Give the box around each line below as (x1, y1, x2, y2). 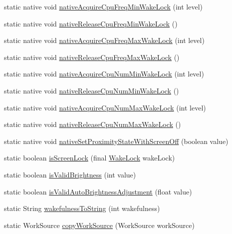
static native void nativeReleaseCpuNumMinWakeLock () (4, 85, 179, 95)
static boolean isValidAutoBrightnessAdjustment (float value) (4, 186, 192, 196)
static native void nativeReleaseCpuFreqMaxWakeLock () (4, 51, 180, 62)
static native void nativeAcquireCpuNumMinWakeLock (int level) (4, 68, 204, 79)
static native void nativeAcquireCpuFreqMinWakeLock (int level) (4, 1, 203, 11)
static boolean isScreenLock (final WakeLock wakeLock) (4, 152, 175, 163)
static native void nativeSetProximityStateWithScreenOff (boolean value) (4, 135, 229, 146)
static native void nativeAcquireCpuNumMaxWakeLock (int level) (4, 102, 206, 112)
